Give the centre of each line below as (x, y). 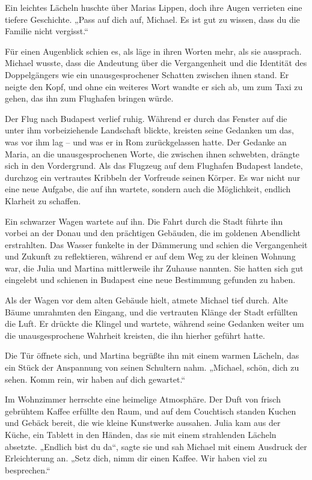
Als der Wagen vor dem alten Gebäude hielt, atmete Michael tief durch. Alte (146, 300)
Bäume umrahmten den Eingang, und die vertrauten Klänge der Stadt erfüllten (151, 311)
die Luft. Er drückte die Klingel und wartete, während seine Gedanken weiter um (154, 324)
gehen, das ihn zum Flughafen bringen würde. (89, 98)
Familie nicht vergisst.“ (47, 31)
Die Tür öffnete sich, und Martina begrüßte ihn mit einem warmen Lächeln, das (152, 355)
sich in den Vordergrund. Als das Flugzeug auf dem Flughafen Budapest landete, (154, 166)
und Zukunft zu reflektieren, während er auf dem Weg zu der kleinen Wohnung (150, 256)
